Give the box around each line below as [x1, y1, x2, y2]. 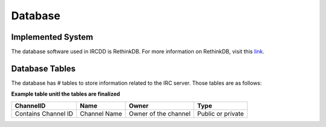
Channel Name [80, 109, 123, 117]
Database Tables [11, 63, 76, 73]
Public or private [197, 109, 245, 117]
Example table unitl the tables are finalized [11, 90, 120, 98]
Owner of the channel [129, 109, 191, 117]
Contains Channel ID [14, 109, 74, 117]
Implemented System [11, 32, 94, 42]
